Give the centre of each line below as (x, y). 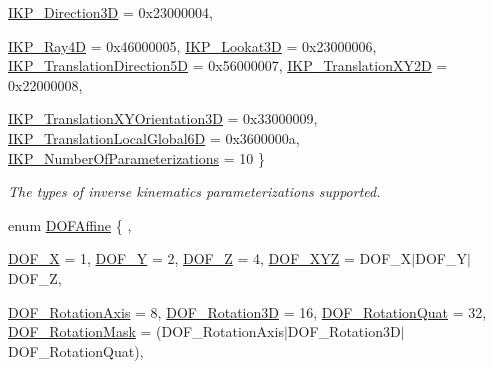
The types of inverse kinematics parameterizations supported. (194, 191)
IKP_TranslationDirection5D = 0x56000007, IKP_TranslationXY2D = (228, 65)
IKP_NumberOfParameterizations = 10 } (136, 157)
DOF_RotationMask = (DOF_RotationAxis (146, 331)
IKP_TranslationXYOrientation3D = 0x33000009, (163, 118)
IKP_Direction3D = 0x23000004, (110, 12)
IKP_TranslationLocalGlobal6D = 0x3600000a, (154, 137)
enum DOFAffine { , (70, 224)
